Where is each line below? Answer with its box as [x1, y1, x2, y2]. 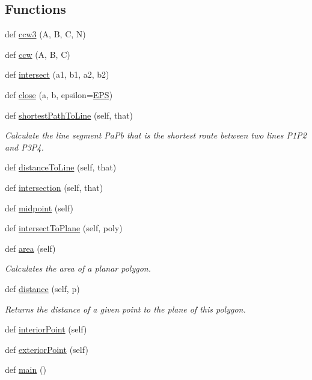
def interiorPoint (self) [5, 323, 87, 335]
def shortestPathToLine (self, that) [5, 108, 133, 121]
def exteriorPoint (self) [5, 343, 88, 355]
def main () [5, 363, 46, 376]
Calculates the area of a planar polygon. [5, 262, 151, 275]
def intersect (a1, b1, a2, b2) [5, 68, 109, 81]
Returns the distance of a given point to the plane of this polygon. [5, 302, 246, 315]
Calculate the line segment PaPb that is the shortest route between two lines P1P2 [5, 129, 307, 142]
